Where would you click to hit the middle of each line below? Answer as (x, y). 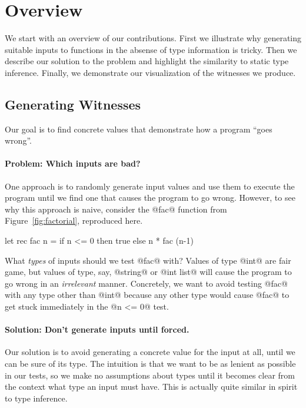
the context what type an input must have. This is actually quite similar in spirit (151, 387)
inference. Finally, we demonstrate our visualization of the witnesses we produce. (150, 72)
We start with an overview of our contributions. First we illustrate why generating (153, 38)
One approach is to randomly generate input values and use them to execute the (150, 186)
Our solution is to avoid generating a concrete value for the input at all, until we (150, 352)
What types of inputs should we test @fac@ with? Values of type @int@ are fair (148, 260)
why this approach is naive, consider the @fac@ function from (116, 209)
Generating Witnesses (73, 104)
